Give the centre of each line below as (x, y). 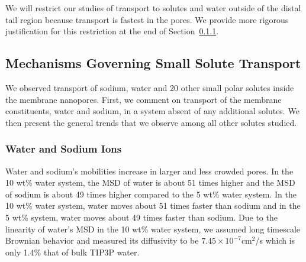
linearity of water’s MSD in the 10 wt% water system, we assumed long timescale (153, 229)
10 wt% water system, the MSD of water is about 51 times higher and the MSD (150, 182)
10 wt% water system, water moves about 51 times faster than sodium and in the (153, 206)
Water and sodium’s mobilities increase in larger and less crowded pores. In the (149, 171)
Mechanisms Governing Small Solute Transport (153, 63)
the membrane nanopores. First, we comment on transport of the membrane (144, 99)
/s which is (275, 240)
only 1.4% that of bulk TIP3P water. (73, 252)
